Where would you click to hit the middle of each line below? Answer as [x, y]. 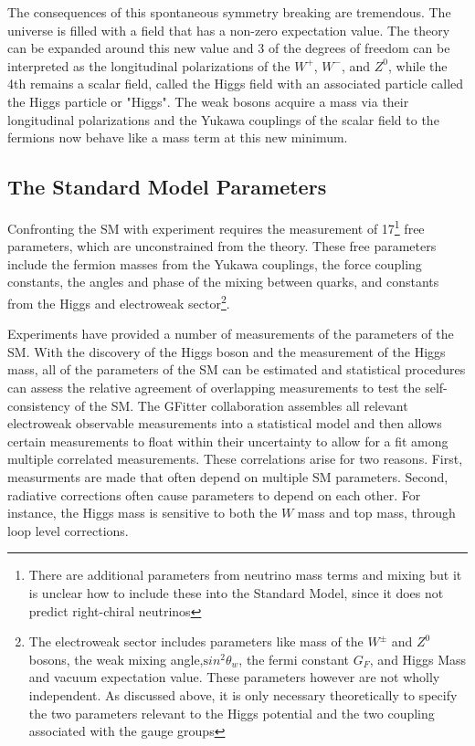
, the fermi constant [294, 659]
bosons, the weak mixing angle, [116, 659]
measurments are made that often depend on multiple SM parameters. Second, [228, 476]
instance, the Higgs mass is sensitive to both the [142, 513]
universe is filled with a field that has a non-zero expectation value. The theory [229, 30]
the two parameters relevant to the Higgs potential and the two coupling [232, 713]
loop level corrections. [68, 530]
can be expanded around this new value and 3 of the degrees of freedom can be [229, 48]
